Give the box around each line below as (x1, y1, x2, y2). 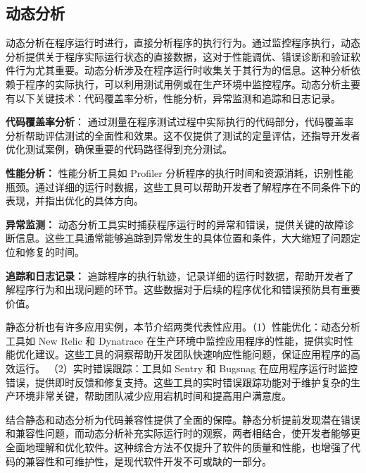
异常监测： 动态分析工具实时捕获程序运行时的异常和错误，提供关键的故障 (6, 216, 344, 231)
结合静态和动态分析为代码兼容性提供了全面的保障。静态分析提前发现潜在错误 (6, 412, 360, 426)
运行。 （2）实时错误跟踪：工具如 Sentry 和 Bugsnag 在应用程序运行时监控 (15, 361, 358, 376)
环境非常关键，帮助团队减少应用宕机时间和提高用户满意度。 (15, 388, 291, 403)
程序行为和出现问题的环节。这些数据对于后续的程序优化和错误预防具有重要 (15, 282, 360, 297)
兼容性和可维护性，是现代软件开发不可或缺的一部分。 (25, 453, 272, 468)
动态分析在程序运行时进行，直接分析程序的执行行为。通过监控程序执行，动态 (6, 35, 360, 50)
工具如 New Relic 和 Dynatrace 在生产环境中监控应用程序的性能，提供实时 (6, 333, 343, 348)
